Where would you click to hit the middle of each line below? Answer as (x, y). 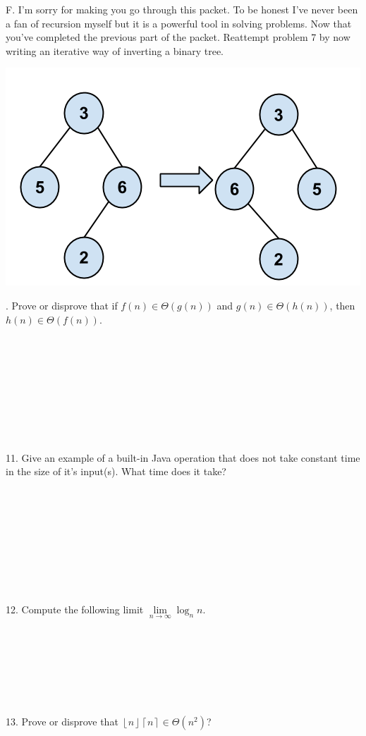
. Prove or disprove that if (62, 305)
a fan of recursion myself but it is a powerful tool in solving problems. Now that (179, 23)
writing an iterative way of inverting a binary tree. (115, 50)
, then (342, 305)
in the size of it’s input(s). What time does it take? (116, 471)
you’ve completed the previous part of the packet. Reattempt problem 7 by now (178, 37)
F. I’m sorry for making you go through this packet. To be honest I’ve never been (182, 9)
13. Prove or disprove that (62, 722)
